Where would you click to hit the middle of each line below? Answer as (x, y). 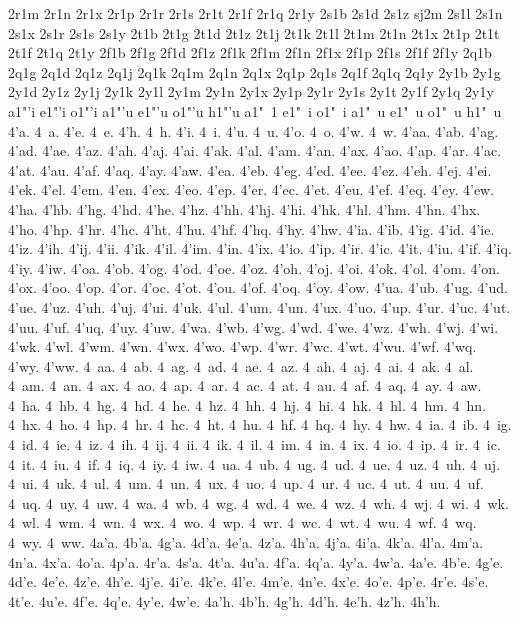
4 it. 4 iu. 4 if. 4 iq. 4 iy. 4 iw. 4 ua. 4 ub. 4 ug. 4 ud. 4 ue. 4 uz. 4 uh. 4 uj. (254, 463)
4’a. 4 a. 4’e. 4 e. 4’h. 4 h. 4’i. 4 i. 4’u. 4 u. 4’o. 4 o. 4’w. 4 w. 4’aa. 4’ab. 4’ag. (253, 130)
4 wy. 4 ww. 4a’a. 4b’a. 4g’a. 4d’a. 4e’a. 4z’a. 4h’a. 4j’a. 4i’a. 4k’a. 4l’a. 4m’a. (246, 542)
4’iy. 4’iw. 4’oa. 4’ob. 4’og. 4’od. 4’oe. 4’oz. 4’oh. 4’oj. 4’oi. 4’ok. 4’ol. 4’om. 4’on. (254, 267)
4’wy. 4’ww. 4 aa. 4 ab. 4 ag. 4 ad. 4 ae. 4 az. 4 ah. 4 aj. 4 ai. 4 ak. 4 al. (241, 365)
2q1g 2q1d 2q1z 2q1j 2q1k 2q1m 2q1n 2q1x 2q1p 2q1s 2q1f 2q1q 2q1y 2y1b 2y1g (254, 71)
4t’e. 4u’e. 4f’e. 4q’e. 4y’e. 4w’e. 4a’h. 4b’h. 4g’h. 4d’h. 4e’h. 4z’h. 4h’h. (224, 600)
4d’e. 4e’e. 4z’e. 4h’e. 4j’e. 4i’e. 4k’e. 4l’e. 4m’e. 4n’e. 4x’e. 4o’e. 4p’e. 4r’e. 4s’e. (248, 581)
